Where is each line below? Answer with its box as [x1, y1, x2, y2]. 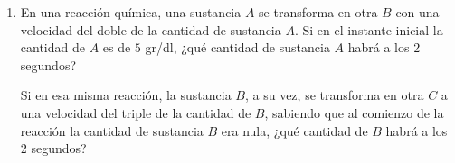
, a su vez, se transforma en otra [244, 86, 424, 104]
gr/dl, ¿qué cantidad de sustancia [145, 38, 330, 57]
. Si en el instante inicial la [294, 20, 443, 39]
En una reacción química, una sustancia [20, 3, 242, 21]
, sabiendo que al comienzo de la [264, 103, 444, 122]
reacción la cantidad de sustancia [20, 121, 204, 140]
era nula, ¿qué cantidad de [221, 121, 368, 140]
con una [395, 3, 440, 21]
